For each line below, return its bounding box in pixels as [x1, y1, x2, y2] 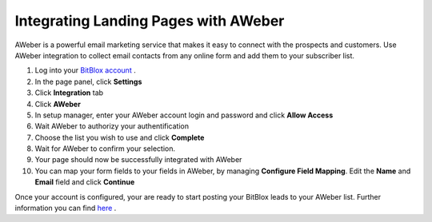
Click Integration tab [34, 88, 104, 97]
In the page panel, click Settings [34, 77, 142, 86]
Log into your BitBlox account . [34, 65, 136, 75]
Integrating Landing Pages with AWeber [14, 12, 285, 30]
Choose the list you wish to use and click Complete [34, 133, 205, 142]
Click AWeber [34, 99, 82, 109]
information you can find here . [14, 204, 117, 213]
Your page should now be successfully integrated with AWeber [34, 155, 242, 165]
